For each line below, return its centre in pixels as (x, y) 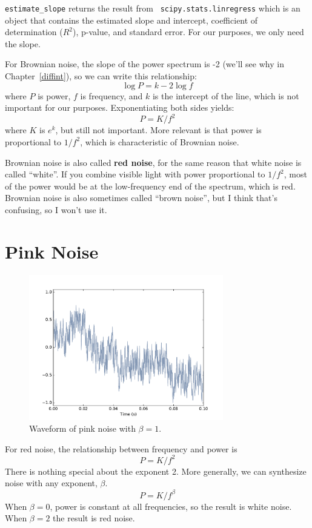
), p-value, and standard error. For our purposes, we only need (188, 32)
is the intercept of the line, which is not (226, 95)
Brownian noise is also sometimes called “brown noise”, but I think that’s (141, 198)
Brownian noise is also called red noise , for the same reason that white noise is (153, 162)
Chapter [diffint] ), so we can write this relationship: (101, 76)
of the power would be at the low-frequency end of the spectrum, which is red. (150, 186)
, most (295, 174)
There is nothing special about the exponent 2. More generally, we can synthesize (156, 471)
